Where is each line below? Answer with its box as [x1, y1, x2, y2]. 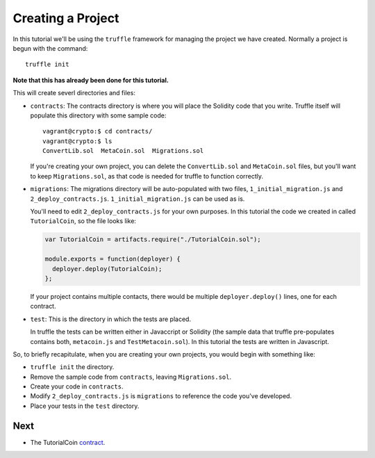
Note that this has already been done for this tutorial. [12, 76, 169, 84]
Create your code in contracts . [30, 382, 124, 391]
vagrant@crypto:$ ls [42, 137, 112, 145]
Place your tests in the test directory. [30, 402, 140, 410]
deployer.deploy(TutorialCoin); [52, 265, 162, 272]
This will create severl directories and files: [12, 89, 135, 97]
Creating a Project [12, 10, 119, 26]
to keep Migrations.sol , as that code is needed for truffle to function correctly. [30, 172, 264, 180]
